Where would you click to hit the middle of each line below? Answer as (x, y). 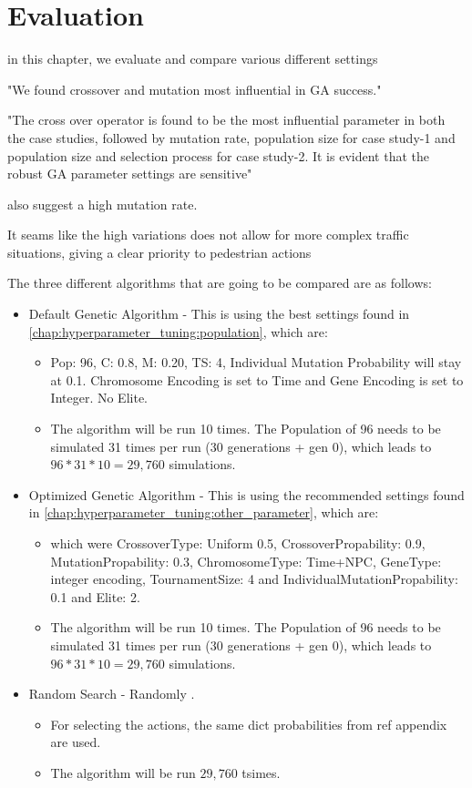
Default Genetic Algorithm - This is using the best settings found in (219, 314)
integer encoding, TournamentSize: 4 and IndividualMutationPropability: (254, 579)
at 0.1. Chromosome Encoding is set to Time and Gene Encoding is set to (257, 379)
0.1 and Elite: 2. (95, 596)
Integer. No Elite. (99, 398)
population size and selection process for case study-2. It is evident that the (218, 155)
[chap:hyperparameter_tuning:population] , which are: (178, 331)
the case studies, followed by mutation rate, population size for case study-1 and (231, 137)
